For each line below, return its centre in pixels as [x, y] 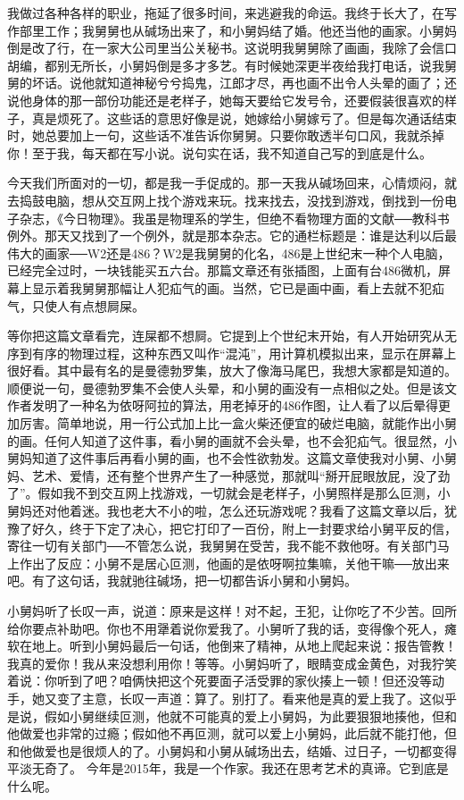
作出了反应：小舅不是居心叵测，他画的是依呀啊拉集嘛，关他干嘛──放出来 [234, 563]
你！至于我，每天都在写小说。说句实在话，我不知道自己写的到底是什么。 [220, 152]
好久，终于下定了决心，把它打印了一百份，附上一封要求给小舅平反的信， [244, 528]
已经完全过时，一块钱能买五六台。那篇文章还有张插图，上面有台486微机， [223, 270]
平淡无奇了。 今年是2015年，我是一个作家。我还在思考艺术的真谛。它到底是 [228, 768]
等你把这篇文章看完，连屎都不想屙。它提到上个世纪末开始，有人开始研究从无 [232, 336]
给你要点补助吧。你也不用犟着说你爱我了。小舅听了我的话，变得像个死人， [226, 628]
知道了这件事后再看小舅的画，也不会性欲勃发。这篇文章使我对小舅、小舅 [244, 458]
